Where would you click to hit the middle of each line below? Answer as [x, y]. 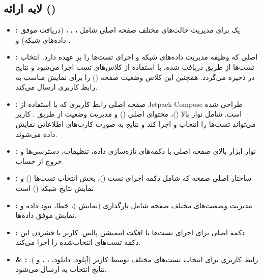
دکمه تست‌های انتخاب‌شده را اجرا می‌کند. [78, 242]
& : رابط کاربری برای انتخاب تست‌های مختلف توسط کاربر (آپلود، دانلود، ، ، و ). [137, 259]
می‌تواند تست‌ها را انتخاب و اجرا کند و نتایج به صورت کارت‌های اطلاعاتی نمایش [136, 123]
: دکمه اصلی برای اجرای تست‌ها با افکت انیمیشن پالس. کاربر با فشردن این [130, 232]
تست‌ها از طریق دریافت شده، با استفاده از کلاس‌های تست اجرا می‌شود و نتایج [135, 66]
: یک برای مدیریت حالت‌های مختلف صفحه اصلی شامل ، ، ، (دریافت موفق [128, 30]
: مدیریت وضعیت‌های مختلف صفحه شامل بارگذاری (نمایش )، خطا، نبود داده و [134, 205]
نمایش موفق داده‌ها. [46, 215]
